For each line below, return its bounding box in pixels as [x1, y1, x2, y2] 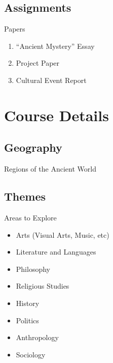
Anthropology [16, 332, 59, 343]
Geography [4, 139, 62, 155]
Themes [4, 188, 46, 204]
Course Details [4, 104, 109, 125]
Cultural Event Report [16, 74, 87, 85]
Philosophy [16, 263, 50, 274]
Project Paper [16, 58, 60, 68]
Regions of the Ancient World [4, 163, 96, 174]
